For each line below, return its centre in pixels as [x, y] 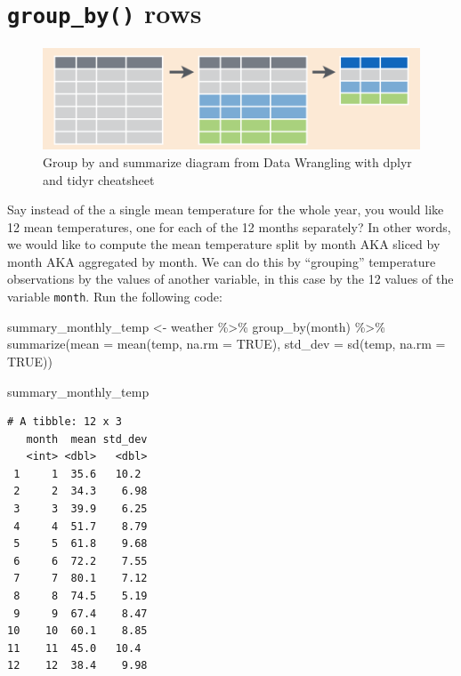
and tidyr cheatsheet [99, 179]
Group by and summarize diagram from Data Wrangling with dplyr [227, 161]
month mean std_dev [87, 439]
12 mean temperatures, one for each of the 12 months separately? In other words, [229, 226]
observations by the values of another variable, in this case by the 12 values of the [230, 279]
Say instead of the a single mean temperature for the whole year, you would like [226, 209]
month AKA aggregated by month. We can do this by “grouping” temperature [222, 261]
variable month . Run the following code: [115, 297]
